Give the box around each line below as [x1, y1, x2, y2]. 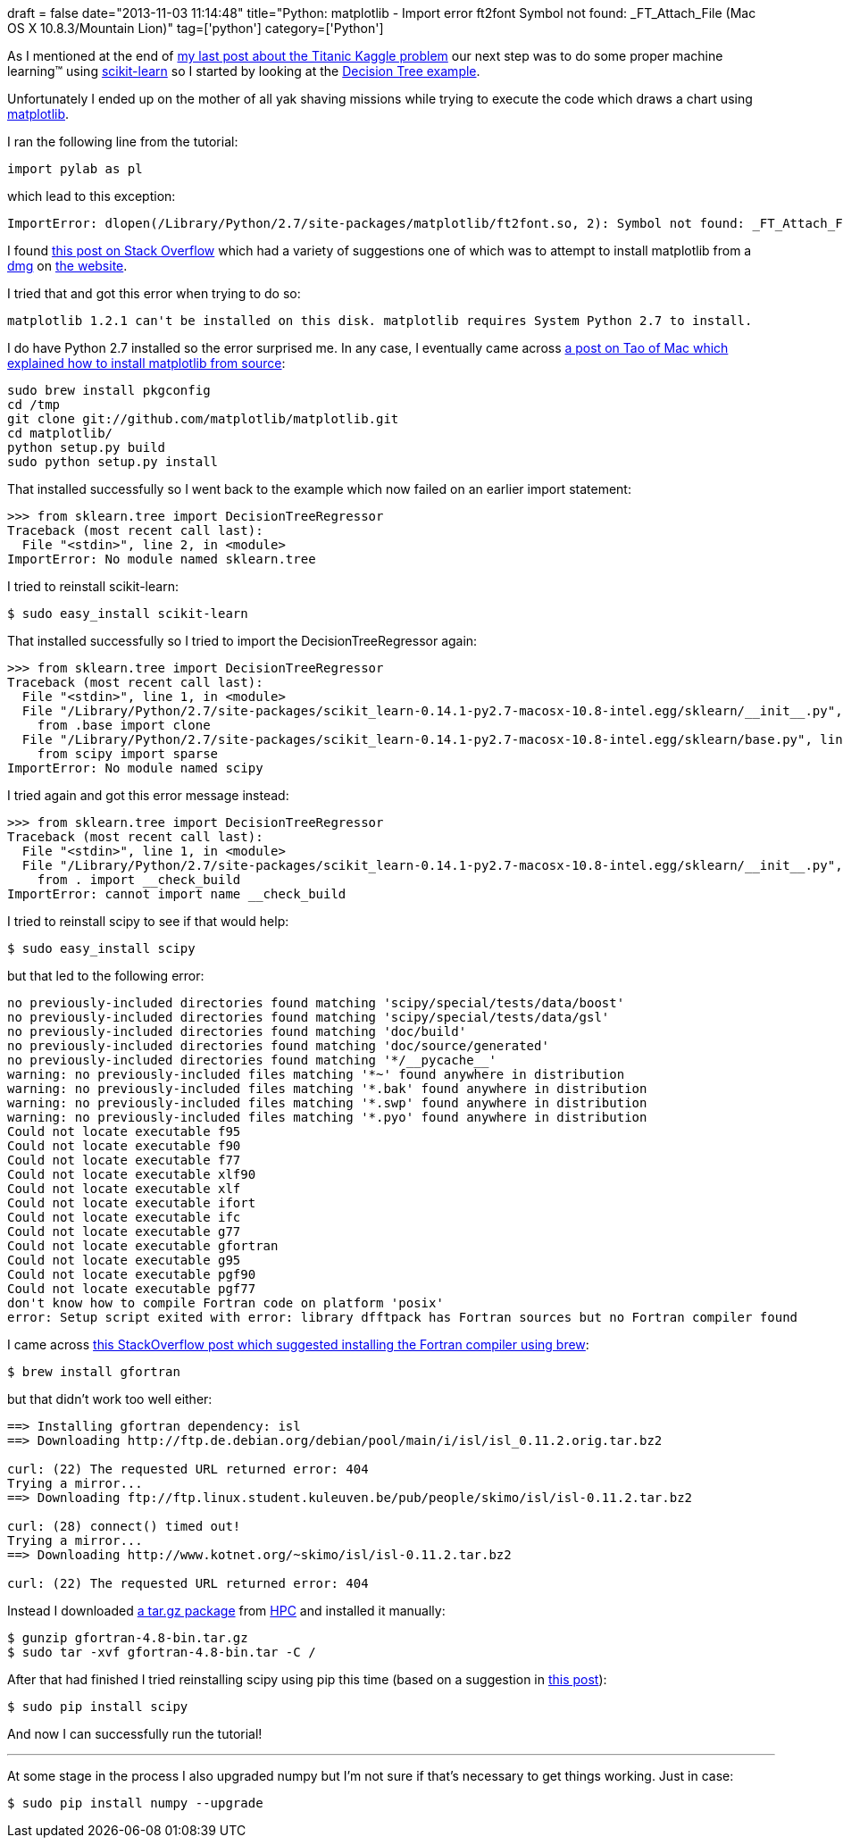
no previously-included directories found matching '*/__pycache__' [7, 1053, 497, 1067]
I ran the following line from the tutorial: [7, 134, 238, 149]
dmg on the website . [7, 258, 128, 273]
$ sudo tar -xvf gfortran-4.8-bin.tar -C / [7, 1645, 316, 1659]
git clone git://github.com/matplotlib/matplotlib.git [7, 412, 399, 426]
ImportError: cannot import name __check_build [7, 887, 346, 901]
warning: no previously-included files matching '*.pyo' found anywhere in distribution [7, 1110, 647, 1124]
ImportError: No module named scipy [7, 761, 263, 775]
